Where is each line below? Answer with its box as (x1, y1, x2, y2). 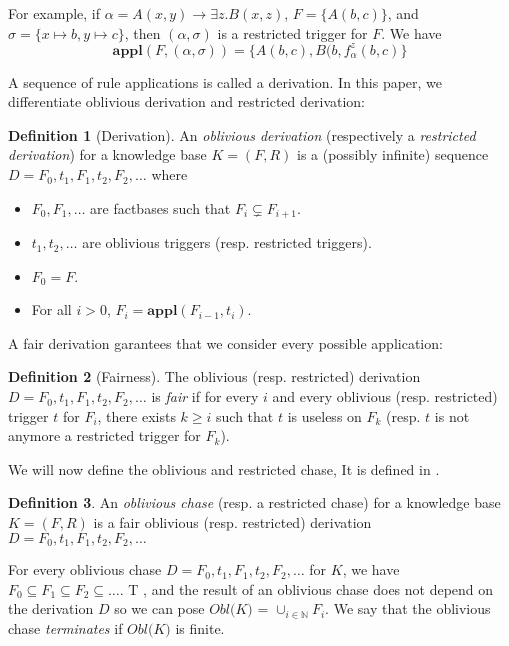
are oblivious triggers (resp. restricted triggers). (82, 232, 372, 253)
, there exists (97, 405, 176, 426)
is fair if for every (151, 386, 259, 407)
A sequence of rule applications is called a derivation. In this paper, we (8, 71, 443, 92)
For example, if (8, 3, 101, 23)
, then (124, 22, 161, 43)
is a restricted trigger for (217, 22, 368, 43)
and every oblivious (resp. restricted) (272, 386, 498, 407)
